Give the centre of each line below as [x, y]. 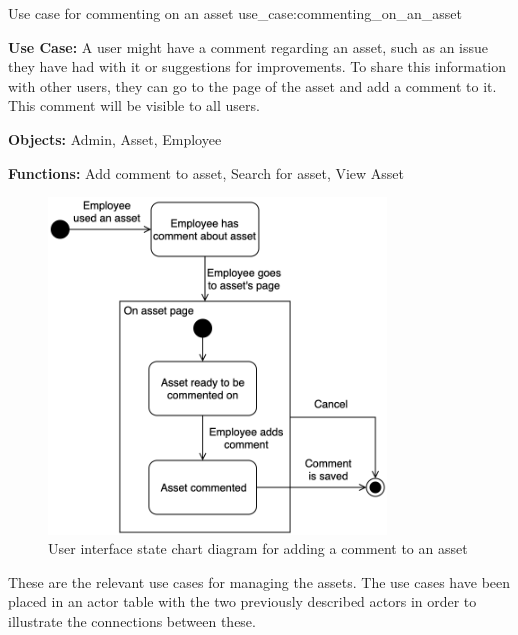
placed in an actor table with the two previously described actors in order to [242, 601]
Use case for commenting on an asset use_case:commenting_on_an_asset [235, 13]
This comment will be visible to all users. [134, 105]
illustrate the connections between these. [132, 620]
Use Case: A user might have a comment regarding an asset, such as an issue [248, 46]
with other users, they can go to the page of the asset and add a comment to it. [252, 85]
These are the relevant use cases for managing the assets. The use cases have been [259, 581]
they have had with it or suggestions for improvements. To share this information [257, 66]
